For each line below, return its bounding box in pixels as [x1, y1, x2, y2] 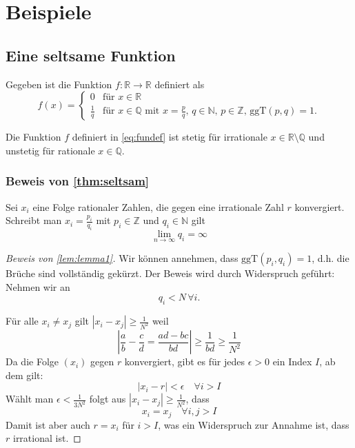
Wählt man [6, 391, 54, 406]
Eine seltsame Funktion [6, 44, 176, 65]
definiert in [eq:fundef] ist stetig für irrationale [72, 130, 267, 144]
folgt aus [89, 391, 126, 406]
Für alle [6, 314, 39, 328]
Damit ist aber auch [6, 417, 90, 431]
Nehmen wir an [6, 279, 70, 294]
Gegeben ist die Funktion [6, 77, 112, 91]
